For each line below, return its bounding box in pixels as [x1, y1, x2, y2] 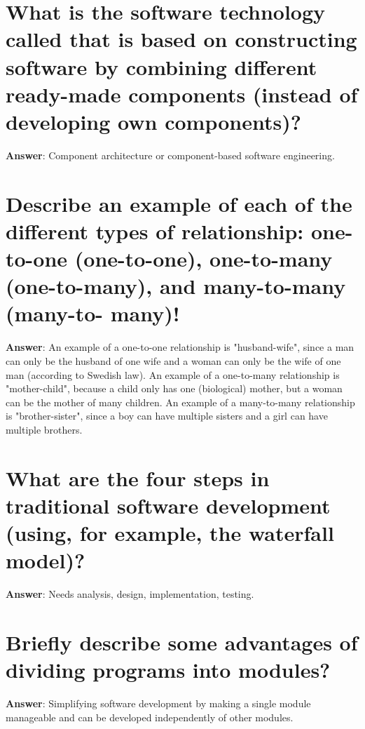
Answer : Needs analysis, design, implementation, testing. [6, 587, 254, 601]
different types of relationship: [6, 216, 304, 245]
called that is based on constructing [6, 25, 357, 53]
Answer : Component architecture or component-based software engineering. [6, 147, 335, 162]
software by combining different [6, 52, 317, 81]
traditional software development [6, 490, 331, 519]
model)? [6, 546, 85, 575]
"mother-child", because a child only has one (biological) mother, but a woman [6, 381, 343, 396]
